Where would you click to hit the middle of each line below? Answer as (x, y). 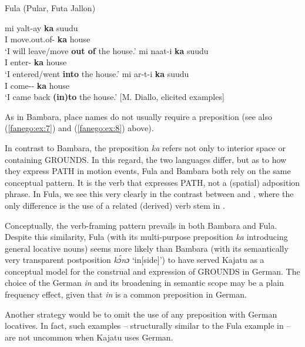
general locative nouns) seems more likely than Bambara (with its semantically (147, 248)
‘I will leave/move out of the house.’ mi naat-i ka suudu (107, 50)
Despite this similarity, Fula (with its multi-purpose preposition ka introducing (146, 237)
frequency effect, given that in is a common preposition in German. (126, 294)
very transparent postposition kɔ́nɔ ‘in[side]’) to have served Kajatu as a (135, 260)
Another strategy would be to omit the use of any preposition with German (141, 314)
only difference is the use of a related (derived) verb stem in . (115, 205)
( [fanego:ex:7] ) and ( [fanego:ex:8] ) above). (79, 128)
